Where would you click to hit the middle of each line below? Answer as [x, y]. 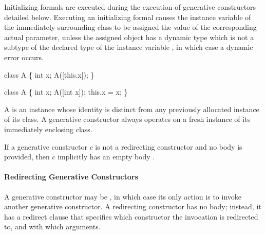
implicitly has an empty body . [106, 157]
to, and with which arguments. [52, 227]
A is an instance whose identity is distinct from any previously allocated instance [132, 109]
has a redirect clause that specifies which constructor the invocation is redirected [131, 216]
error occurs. [24, 57]
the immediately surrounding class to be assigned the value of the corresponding [130, 27]
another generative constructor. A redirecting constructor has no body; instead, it [133, 206]
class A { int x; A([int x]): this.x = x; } [66, 92]
